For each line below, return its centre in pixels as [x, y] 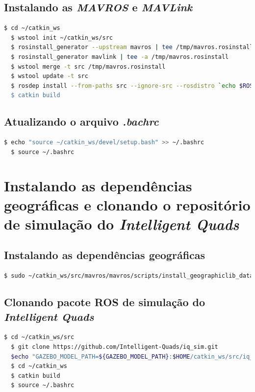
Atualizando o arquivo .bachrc [81, 121]
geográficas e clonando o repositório [127, 204]
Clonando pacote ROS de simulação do [105, 302]
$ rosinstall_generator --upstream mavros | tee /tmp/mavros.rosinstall [132, 47]
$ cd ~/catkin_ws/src [39, 337]
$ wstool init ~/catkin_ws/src [62, 38]
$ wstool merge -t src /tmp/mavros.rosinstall [88, 66]
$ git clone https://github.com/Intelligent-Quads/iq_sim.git [115, 347]
